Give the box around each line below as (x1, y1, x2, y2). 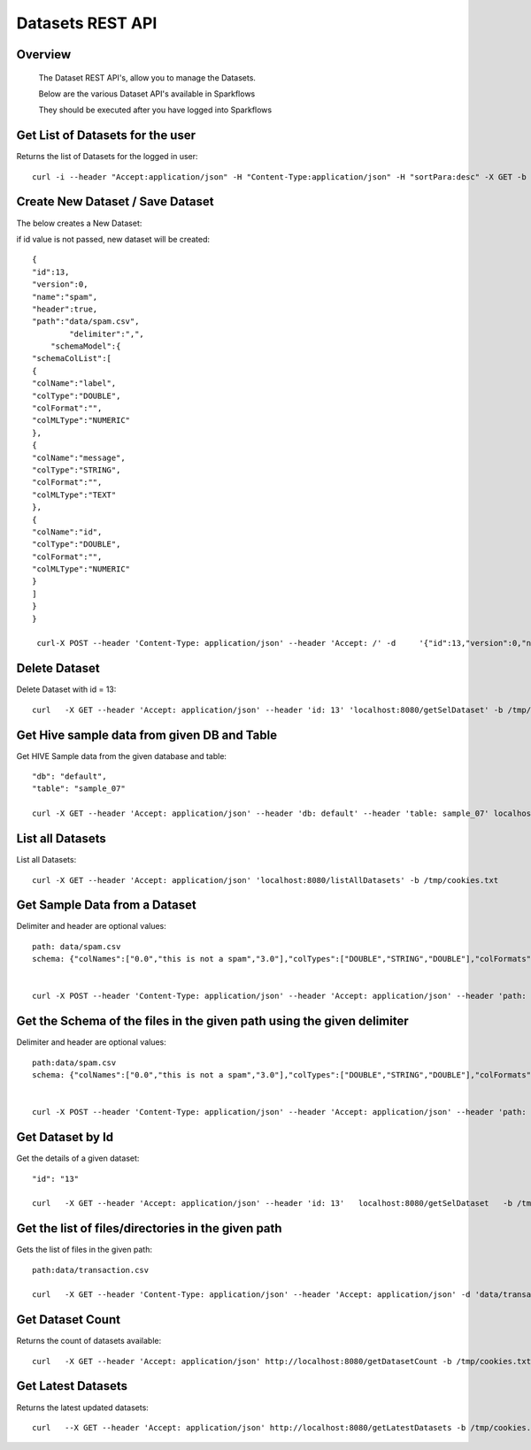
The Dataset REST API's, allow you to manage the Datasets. (38, 72, 257, 83)
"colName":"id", (32, 526, 103, 537)
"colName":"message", (32, 452, 126, 463)
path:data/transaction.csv (32, 1265, 150, 1275)
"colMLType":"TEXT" (32, 489, 117, 500)
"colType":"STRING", (32, 464, 121, 475)
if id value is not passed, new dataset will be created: (16, 234, 211, 244)
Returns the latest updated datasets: (16, 1402, 150, 1413)
